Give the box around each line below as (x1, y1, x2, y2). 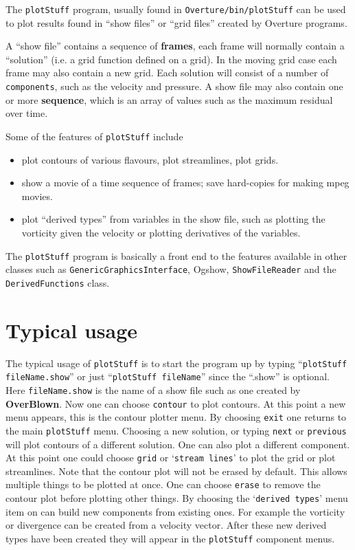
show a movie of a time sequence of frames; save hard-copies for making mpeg (21, 175, 350, 190)
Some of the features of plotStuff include (5, 129, 183, 143)
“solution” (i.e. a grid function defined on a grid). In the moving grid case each (5, 52, 337, 66)
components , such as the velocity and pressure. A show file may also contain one (5, 79, 343, 93)
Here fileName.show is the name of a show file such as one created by (5, 382, 301, 397)
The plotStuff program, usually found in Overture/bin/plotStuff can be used (5, 2, 346, 16)
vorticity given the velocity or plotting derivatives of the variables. (21, 225, 301, 239)
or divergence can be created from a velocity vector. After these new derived (5, 518, 327, 532)
